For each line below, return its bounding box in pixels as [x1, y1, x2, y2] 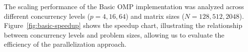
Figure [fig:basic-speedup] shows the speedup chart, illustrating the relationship [4, 20, 243, 30]
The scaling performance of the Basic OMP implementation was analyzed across [4, 1, 244, 11]
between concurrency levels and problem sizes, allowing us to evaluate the [4, 29, 225, 39]
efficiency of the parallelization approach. [4, 39, 126, 49]
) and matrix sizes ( [125, 11, 185, 21]
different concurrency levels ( [4, 11, 90, 21]
